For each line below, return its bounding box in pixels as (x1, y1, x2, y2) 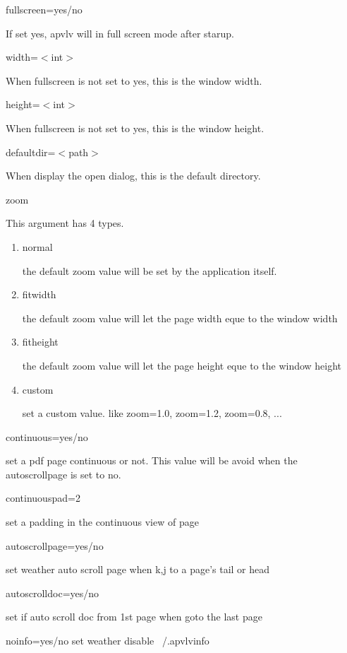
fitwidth (22, 287, 56, 302)
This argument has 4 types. (6, 216, 124, 230)
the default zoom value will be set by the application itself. (22, 263, 277, 278)
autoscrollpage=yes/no (6, 538, 104, 553)
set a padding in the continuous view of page (6, 514, 199, 529)
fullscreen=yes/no (6, 2, 83, 16)
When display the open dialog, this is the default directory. (6, 168, 261, 183)
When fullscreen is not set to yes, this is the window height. (6, 120, 264, 135)
